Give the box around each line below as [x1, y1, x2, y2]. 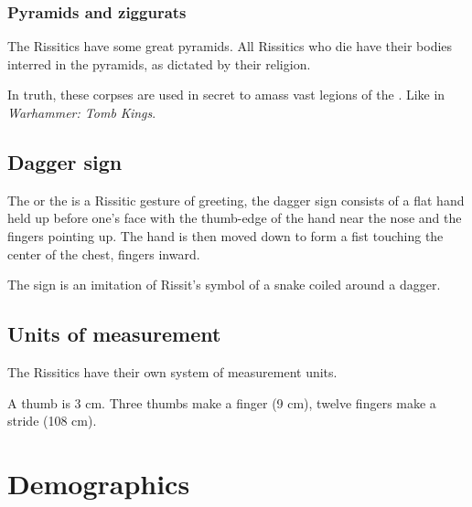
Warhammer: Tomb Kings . [7, 103, 156, 121]
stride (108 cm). [7, 411, 97, 430]
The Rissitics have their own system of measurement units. [7, 362, 338, 381]
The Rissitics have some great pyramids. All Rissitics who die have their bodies [7, 37, 453, 56]
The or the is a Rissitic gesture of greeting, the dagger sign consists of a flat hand [7, 190, 465, 209]
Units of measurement [7, 320, 221, 348]
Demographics [7, 464, 190, 502]
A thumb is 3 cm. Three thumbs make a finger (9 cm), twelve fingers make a [7, 393, 436, 412]
